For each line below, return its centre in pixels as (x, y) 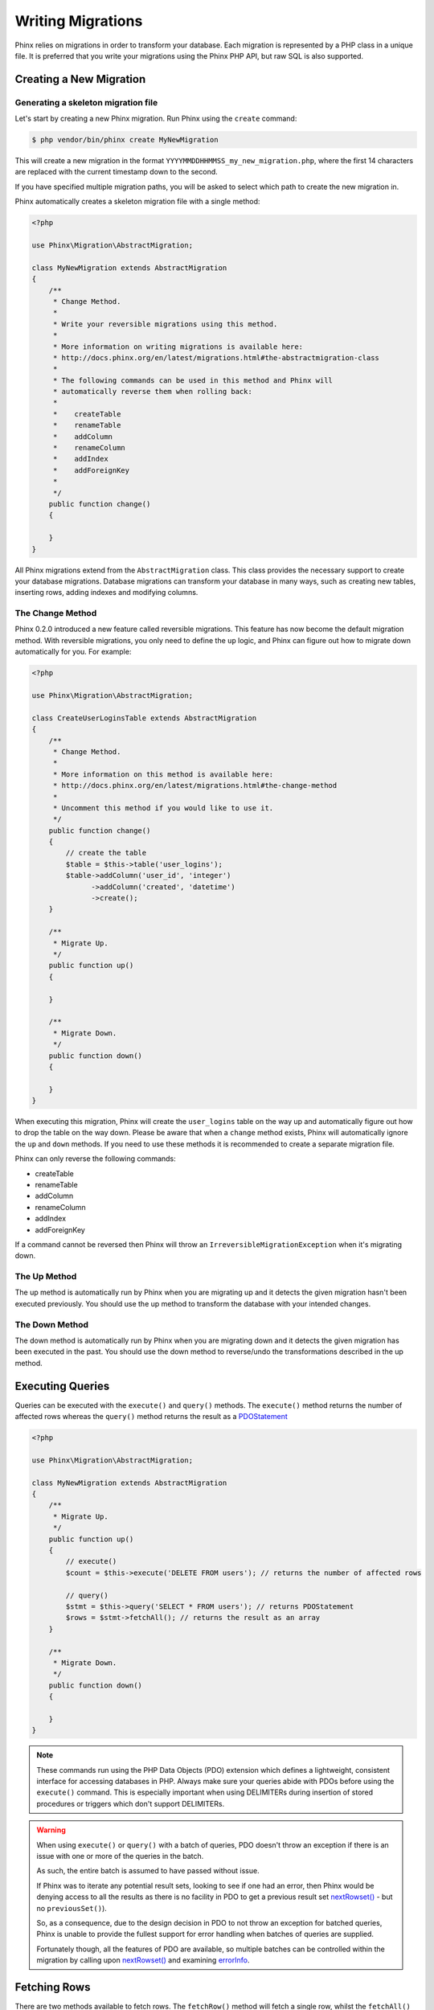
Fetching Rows (53, 1987)
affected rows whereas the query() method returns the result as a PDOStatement (151, 1417)
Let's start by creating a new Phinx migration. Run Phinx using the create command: (156, 119)
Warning (51, 1830)
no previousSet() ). (72, 1908)
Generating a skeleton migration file (86, 102)
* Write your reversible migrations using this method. (165, 324)
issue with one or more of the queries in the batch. (120, 1856)
